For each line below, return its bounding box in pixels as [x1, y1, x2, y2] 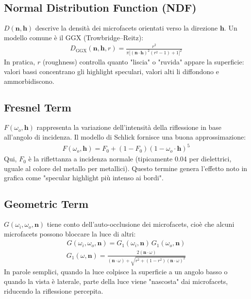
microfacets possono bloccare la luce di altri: [4, 228, 136, 238]
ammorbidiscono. [4, 76, 54, 86]
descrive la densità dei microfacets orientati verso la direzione [35, 23, 218, 33]
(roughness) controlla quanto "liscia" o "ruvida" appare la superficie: [42, 57, 244, 67]
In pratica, [4, 57, 35, 67]
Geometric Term [4, 196, 89, 211]
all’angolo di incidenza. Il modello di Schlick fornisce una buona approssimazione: [4, 132, 246, 142]
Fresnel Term [4, 99, 71, 114]
